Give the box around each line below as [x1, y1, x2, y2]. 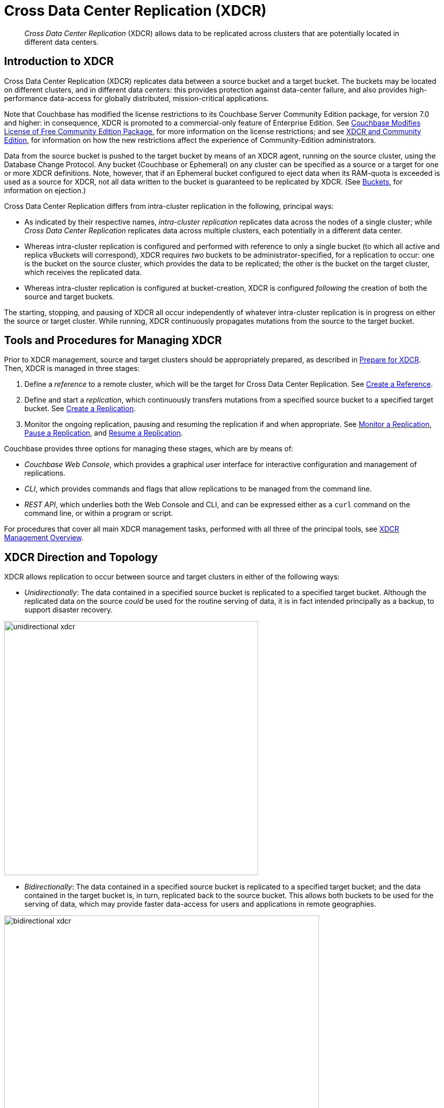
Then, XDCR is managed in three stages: [4, 364, 140, 373]
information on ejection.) [4, 186, 86, 195]
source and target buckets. [24, 292, 114, 301]
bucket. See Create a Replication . [24, 404, 136, 413]
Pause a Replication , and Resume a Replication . [24, 428, 183, 438]
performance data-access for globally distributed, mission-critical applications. [4, 94, 269, 103]
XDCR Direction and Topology [4, 550, 158, 564]
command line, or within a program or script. [24, 509, 173, 518]
